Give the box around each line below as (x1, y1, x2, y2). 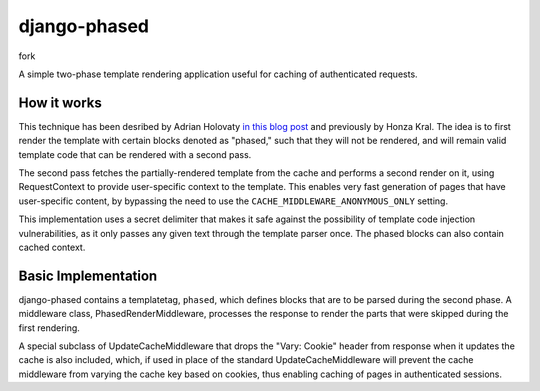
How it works (18, 94, 102, 111)
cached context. (18, 241, 86, 253)
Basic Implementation (18, 267, 158, 284)
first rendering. (18, 321, 80, 334)
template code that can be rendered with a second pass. (18, 148, 252, 160)
